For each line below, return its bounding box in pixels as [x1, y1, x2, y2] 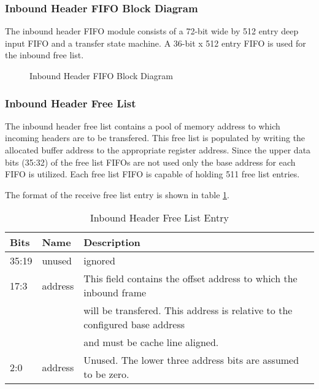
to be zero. [83, 367, 129, 382]
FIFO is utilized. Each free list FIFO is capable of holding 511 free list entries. [5, 168, 300, 180]
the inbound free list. [5, 48, 84, 61]
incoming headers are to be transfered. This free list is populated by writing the [5, 131, 306, 144]
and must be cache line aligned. [83, 335, 219, 350]
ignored [83, 253, 115, 268]
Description [83, 235, 140, 250]
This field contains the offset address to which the [83, 271, 298, 286]
